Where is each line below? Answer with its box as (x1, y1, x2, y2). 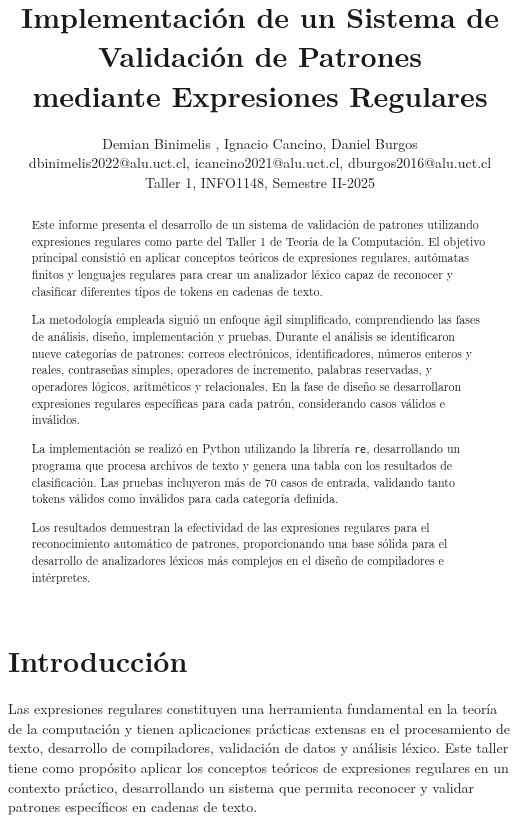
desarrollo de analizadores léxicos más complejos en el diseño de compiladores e (31, 552, 444, 569)
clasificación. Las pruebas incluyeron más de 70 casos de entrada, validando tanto (31, 473, 455, 490)
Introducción (8, 640, 188, 681)
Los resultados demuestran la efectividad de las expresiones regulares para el (31, 518, 430, 535)
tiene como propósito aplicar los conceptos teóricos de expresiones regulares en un (8, 757, 509, 778)
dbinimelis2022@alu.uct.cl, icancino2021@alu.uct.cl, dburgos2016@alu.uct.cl (28, 152, 492, 173)
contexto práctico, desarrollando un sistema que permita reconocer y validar (8, 776, 475, 797)
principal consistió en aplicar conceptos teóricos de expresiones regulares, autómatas (31, 249, 469, 266)
